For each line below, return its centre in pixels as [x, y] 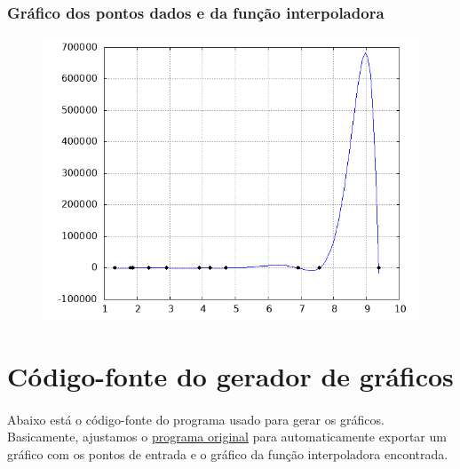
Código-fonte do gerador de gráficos [230, 376]
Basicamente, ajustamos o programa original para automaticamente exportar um [227, 437]
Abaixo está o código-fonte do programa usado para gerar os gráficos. [196, 419]
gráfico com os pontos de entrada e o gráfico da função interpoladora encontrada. [228, 453]
